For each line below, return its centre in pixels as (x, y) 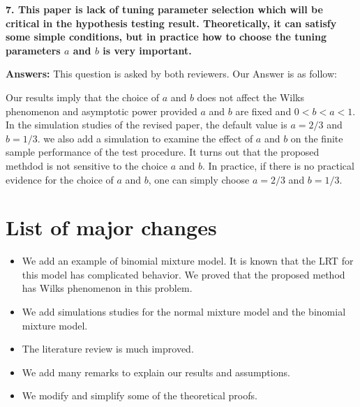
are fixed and (263, 111)
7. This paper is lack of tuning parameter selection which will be (164, 9)
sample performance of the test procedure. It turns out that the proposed (163, 152)
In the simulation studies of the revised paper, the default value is (147, 125)
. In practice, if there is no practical (278, 165)
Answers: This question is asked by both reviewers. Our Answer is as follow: (171, 74)
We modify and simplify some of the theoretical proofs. (140, 395)
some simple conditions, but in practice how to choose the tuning (166, 37)
